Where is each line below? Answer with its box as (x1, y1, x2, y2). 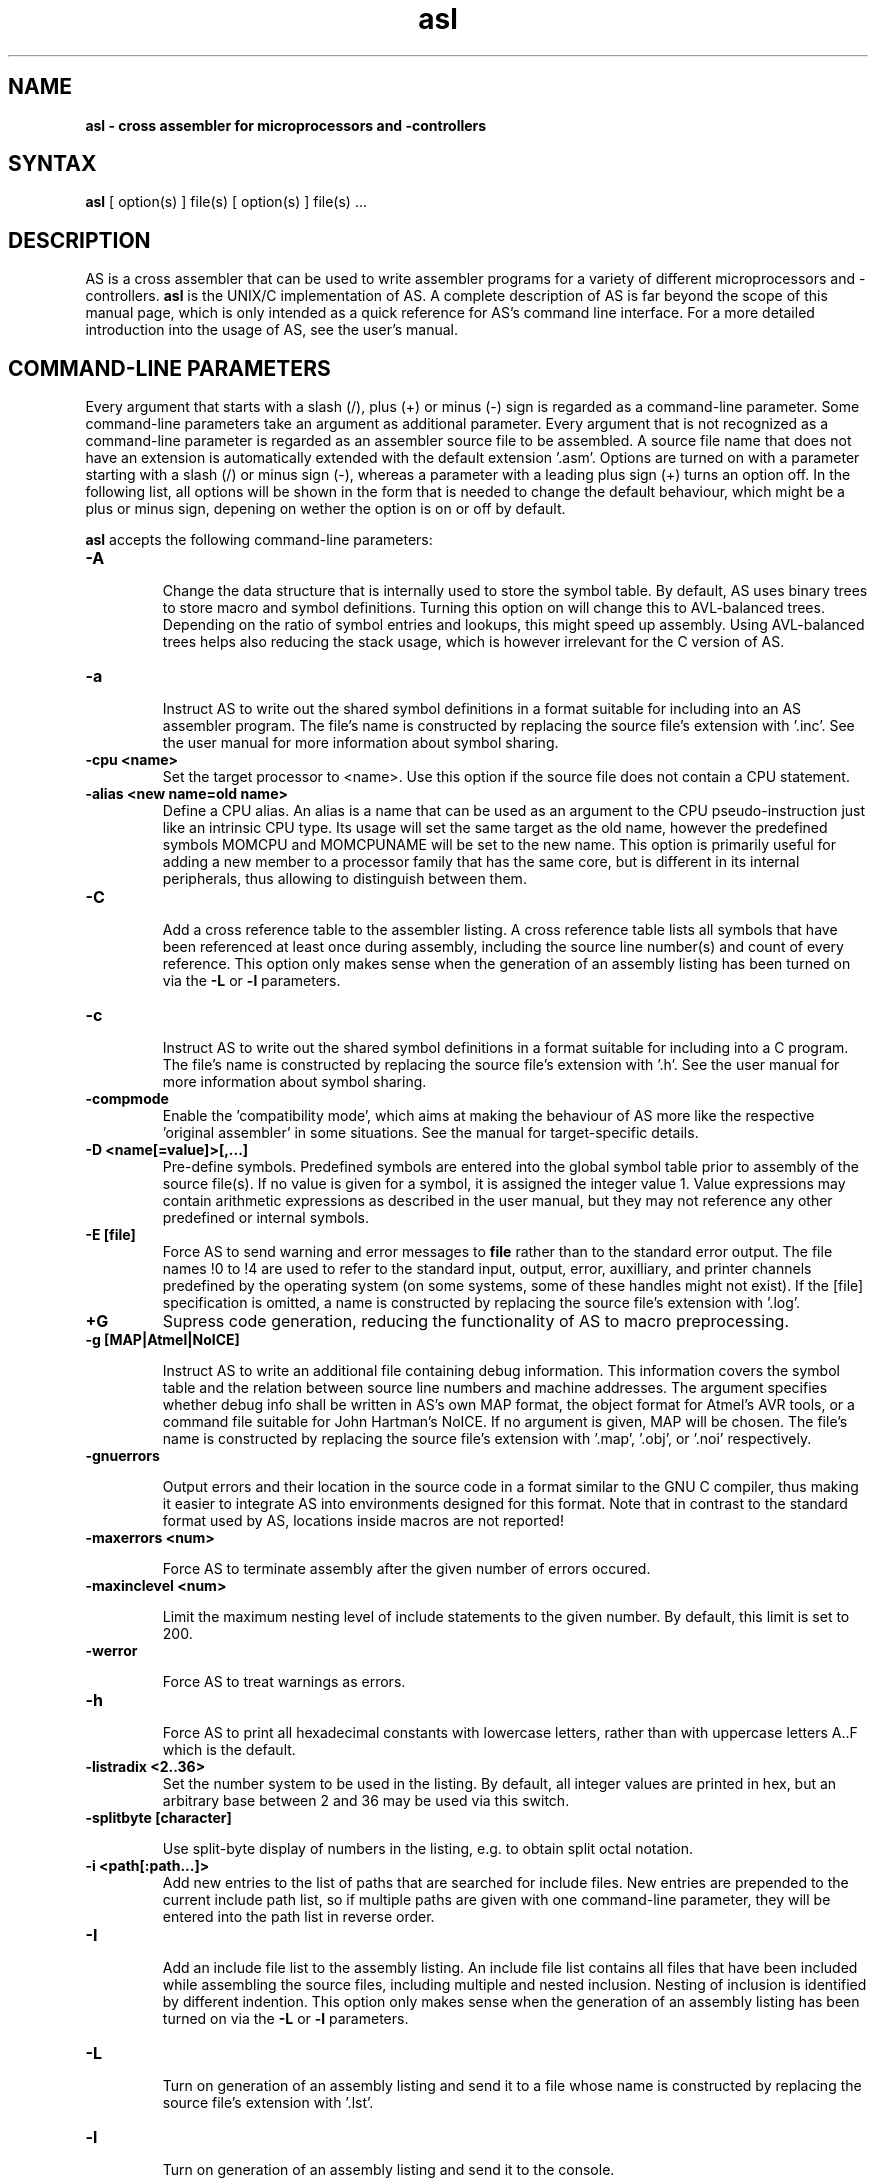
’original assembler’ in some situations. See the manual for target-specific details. (162, 1124, 699, 1142)
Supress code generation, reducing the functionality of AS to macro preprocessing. (162, 1311, 790, 1332)
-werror (85, 1642, 138, 1660)
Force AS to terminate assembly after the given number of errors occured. (162, 1560, 651, 1578)
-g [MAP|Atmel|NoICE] (85, 1331, 240, 1349)
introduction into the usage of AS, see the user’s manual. (85, 321, 459, 339)
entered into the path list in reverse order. (162, 1908, 435, 1926)
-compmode (85, 1090, 169, 1108)
